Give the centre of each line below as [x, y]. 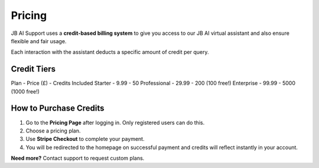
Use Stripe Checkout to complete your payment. [85, 139]
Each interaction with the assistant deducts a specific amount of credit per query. [110, 52]
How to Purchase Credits [58, 109]
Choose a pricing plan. [53, 131]
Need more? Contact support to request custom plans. [78, 158]
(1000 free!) [25, 91]
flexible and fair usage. [39, 41]
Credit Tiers [33, 69]
